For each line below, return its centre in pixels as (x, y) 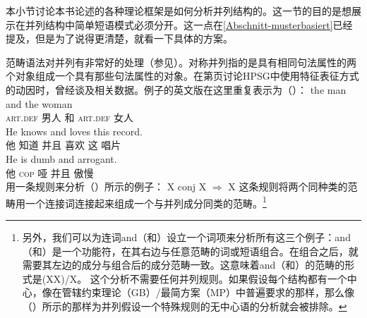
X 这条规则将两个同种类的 (288, 186)
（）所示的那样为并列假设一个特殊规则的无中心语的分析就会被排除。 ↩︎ (185, 306)
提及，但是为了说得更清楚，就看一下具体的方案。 (119, 38)
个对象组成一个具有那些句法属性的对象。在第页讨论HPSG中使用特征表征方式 (182, 76)
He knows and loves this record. (74, 131)
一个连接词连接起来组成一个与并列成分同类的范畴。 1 (146, 202)
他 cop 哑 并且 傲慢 (50, 172)
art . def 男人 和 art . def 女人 (70, 117)
